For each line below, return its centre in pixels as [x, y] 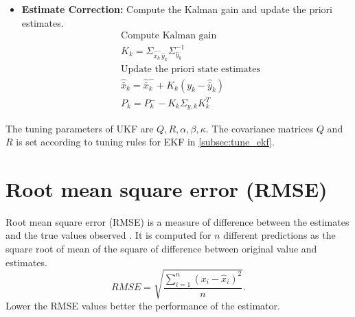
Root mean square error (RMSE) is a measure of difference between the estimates [177, 221]
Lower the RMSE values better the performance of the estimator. [143, 305]
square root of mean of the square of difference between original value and [161, 248]
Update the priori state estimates [191, 70]
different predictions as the [279, 235]
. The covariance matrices [260, 128]
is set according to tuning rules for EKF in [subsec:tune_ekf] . [145, 142]
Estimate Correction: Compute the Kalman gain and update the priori [177, 9]
